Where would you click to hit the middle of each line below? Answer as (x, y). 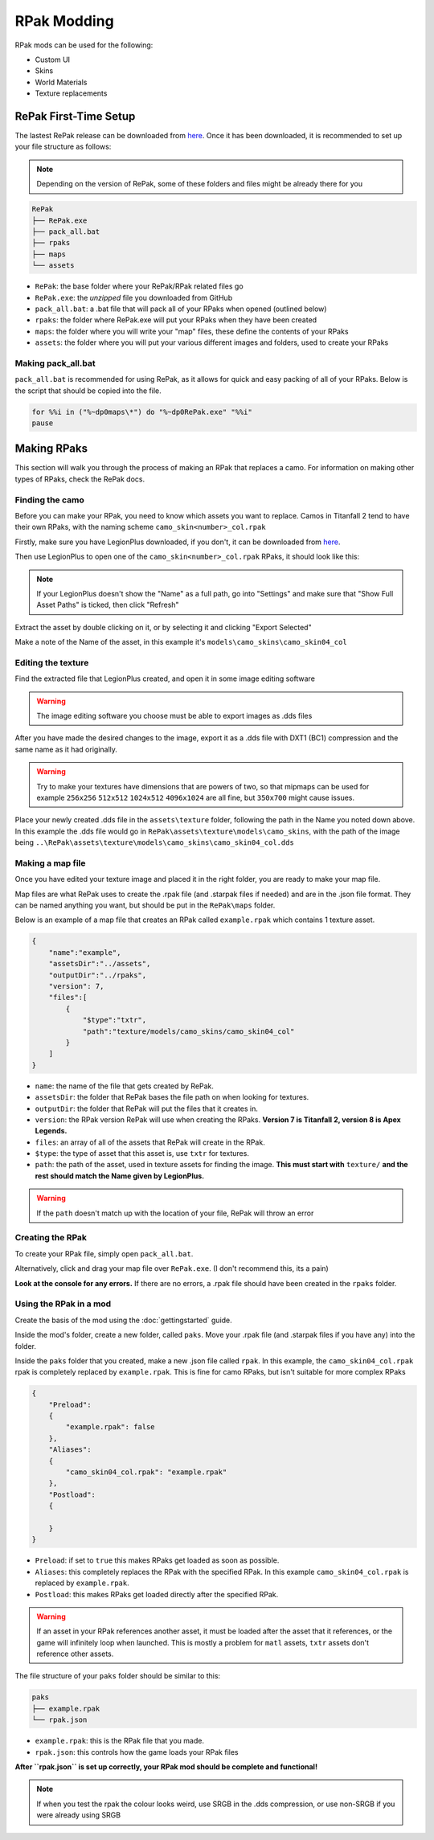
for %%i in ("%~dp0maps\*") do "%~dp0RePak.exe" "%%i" (142, 412)
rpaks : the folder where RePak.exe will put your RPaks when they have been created (176, 320)
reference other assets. (75, 1654)
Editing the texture (52, 662)
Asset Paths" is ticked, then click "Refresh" (108, 605)
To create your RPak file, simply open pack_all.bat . (104, 1253)
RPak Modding (64, 21)
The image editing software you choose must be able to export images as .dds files (174, 716)
